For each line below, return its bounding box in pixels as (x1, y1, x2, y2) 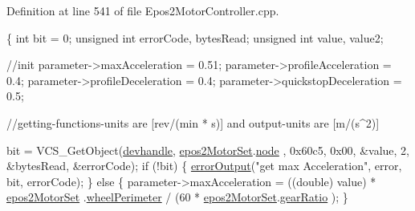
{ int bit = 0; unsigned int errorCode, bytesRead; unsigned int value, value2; (6, 29, 384, 46)
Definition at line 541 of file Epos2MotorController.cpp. (6, 2, 279, 18)
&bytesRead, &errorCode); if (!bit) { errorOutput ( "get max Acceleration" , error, (6, 157, 402, 174)
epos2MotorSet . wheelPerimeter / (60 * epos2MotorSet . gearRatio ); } (6, 189, 348, 205)
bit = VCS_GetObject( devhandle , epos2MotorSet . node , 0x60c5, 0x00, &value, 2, (6, 141, 409, 158)
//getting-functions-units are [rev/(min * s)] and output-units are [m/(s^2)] (6, 114, 380, 131)
